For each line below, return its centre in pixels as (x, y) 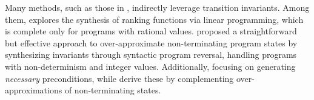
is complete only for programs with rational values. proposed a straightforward (151, 31)
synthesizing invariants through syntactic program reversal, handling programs (151, 55)
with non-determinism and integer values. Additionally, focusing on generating (150, 66)
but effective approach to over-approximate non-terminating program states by (151, 42)
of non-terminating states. (113, 90)
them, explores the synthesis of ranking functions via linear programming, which (154, 19)
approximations (34, 90)
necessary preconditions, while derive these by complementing (119, 78)
